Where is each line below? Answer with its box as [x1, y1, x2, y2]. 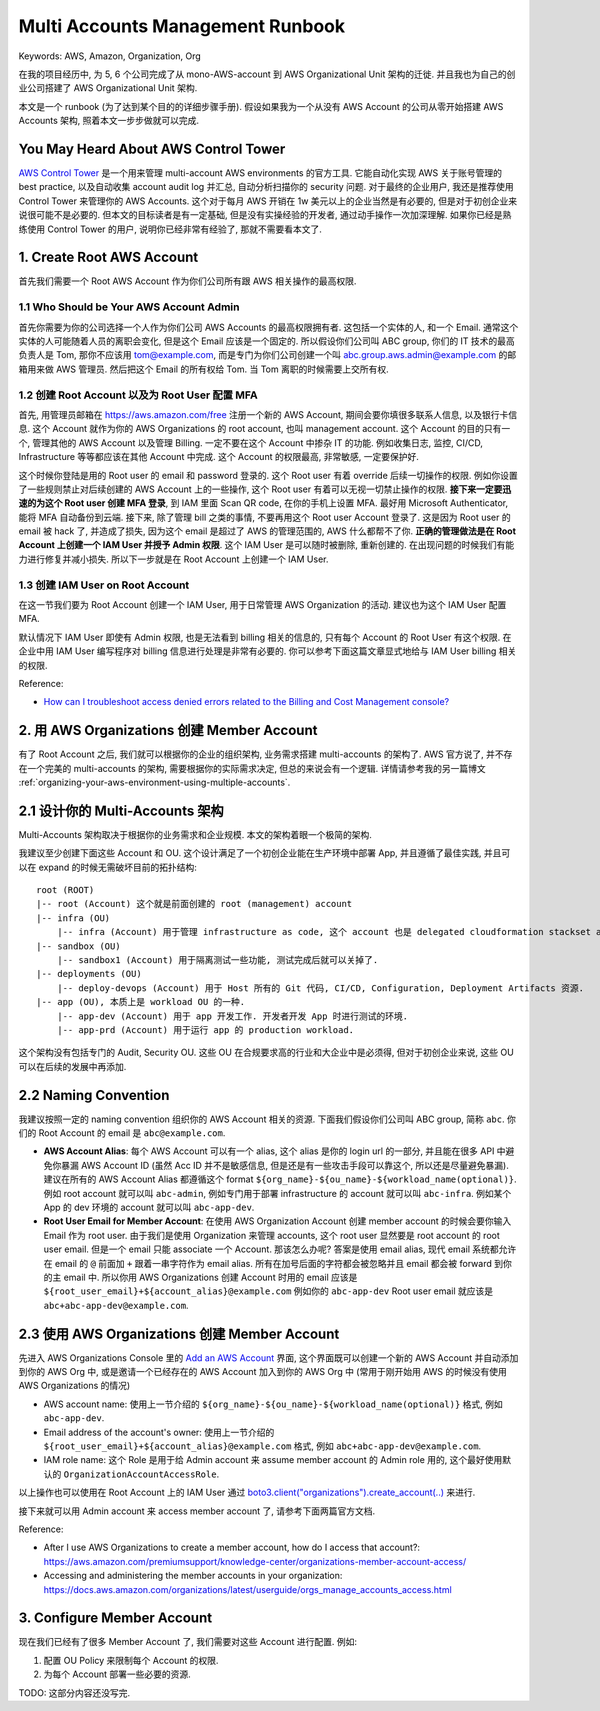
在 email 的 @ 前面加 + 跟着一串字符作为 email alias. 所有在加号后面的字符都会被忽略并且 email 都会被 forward [43, 1257, 492, 1269]
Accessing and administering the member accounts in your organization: [43, 1570, 343, 1582]
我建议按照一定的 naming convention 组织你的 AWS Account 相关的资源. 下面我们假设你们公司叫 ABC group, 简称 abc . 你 [18, 1113, 517, 1125]
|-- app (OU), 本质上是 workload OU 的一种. [36, 996, 246, 1008]
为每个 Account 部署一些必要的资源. [43, 1668, 192, 1680]
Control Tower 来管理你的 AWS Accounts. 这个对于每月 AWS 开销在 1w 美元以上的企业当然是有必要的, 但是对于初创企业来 [18, 195, 518, 207]
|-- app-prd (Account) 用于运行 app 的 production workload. [56, 1025, 355, 1035]
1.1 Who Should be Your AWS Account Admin [18, 300, 240, 314]
